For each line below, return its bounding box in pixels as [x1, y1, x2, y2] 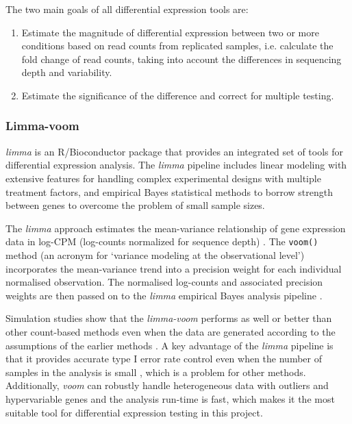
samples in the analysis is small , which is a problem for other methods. [5, 364, 306, 379]
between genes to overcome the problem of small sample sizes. [5, 198, 265, 212]
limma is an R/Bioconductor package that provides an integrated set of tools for [5, 144, 344, 158]
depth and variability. [21, 65, 112, 79]
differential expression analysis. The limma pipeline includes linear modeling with [5, 158, 347, 172]
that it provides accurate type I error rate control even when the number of [5, 351, 322, 366]
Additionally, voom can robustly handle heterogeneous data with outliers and [5, 378, 329, 392]
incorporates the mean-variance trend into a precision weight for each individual [5, 261, 342, 275]
